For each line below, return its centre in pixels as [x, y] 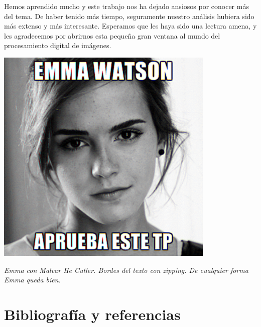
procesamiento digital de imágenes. [58, 45]
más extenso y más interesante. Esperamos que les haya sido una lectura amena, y [130, 26]
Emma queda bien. [32, 280]
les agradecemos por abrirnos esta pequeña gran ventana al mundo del [112, 35]
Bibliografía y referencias [92, 314]
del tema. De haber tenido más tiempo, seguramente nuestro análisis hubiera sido [129, 16]
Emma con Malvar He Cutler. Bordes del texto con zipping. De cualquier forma [126, 270]
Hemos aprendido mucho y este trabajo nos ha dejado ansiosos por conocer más [126, 6]
